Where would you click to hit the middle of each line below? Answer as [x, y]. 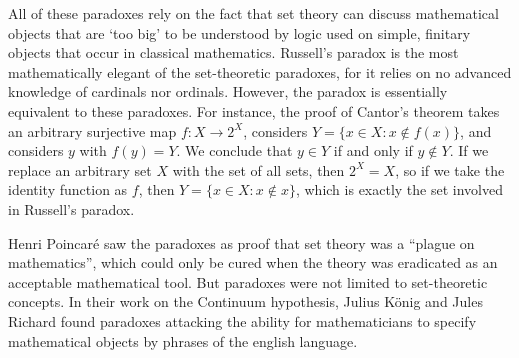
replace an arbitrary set [80, 169]
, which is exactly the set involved [399, 189]
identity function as [68, 189]
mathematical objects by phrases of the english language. [183, 340]
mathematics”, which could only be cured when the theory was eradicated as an [253, 262]
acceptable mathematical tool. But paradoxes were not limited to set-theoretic [248, 281]
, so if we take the [450, 169]
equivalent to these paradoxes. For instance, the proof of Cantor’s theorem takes [254, 110]
